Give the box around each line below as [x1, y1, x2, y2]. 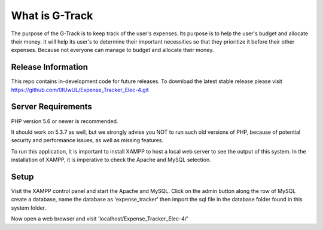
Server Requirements [11, 102, 93, 112]
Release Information [11, 62, 89, 72]
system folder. [11, 204, 47, 211]
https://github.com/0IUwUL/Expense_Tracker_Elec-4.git [11, 86, 149, 93]
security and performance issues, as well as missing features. [11, 137, 164, 144]
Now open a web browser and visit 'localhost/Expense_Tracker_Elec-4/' [11, 215, 188, 222]
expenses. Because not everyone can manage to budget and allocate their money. [11, 47, 214, 54]
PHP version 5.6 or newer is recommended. [11, 117, 118, 125]
